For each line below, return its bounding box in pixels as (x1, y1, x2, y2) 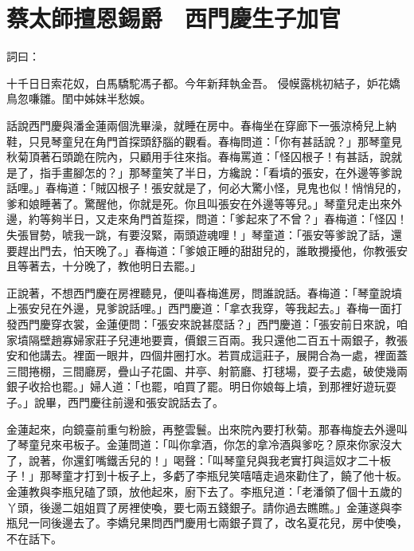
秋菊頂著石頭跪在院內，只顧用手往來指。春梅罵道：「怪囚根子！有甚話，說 (6, 148, 391, 165)
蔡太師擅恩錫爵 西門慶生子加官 (6, 2, 342, 34)
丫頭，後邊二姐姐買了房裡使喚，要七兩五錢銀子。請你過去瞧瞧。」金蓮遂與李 (6, 498, 402, 515)
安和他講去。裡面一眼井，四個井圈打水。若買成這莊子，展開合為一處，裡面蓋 (6, 347, 408, 364)
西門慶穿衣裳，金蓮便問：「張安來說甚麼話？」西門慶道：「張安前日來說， (17, 316, 396, 333)
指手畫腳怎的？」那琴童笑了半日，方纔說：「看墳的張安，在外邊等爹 (39, 163, 391, 180)
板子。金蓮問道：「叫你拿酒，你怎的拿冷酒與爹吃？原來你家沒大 (72, 436, 402, 453)
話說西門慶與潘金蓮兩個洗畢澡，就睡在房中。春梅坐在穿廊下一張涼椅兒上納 (6, 116, 396, 133)
